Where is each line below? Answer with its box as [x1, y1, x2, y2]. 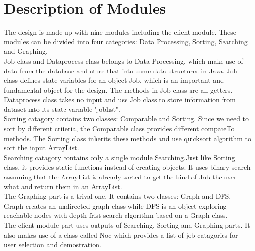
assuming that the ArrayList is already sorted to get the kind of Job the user [4, 172, 237, 182]
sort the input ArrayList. [4, 143, 79, 153]
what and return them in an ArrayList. [4, 181, 122, 191]
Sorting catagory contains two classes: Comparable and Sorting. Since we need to [4, 113, 249, 124]
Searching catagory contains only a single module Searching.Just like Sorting [4, 152, 235, 162]
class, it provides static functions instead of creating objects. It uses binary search [4, 162, 251, 172]
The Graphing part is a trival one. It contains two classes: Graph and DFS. [4, 191, 231, 201]
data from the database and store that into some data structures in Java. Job [4, 65, 238, 75]
